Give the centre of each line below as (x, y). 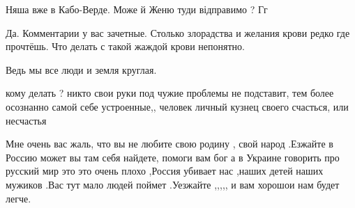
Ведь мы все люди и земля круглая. (81, 69)
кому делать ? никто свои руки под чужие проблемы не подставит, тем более (170, 93)
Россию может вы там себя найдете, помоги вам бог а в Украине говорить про (173, 157)
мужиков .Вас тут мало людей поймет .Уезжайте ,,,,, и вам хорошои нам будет (173, 184)
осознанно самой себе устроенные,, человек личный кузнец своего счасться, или (177, 106)
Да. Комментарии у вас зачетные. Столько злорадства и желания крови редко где (178, 32)
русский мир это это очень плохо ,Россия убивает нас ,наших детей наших (165, 171)
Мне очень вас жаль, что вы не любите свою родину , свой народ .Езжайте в (169, 144)
